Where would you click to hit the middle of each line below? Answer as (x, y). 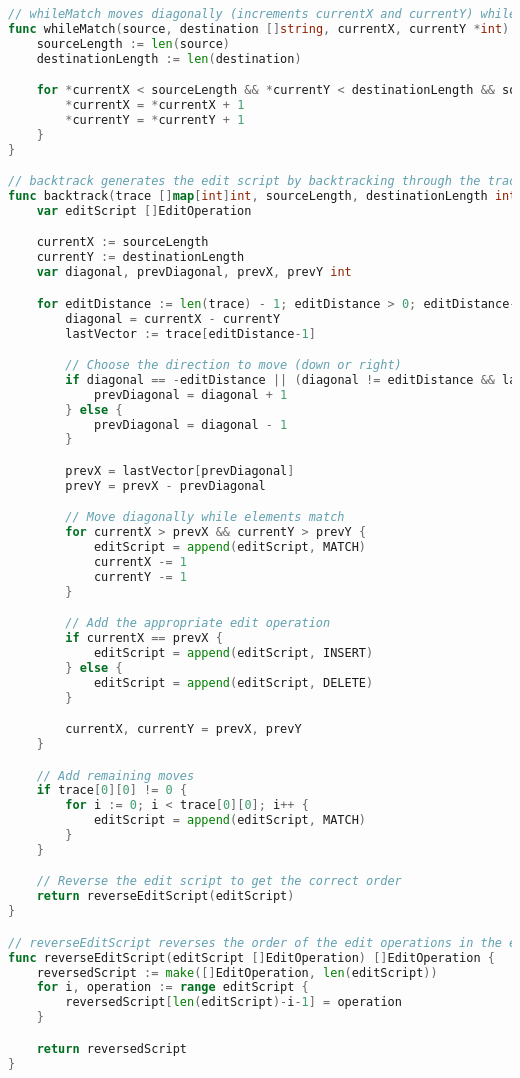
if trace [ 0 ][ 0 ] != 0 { (112, 790)
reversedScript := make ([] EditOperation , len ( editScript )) (237, 972)
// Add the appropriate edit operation (198, 623)
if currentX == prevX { (144, 638)
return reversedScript (111, 1048)
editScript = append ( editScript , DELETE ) (233, 682)
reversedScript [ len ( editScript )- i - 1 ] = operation (233, 1002)
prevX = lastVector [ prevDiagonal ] (180, 470)
